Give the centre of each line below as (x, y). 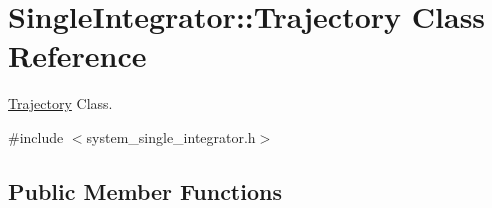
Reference (77, 55)
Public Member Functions (145, 190)
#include (36, 136)
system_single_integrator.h (171, 136)
